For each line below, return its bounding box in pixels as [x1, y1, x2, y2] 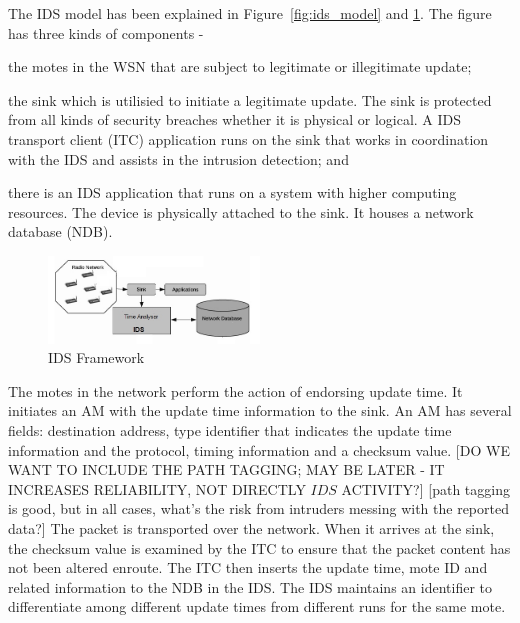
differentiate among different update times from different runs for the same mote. [8, 596, 506, 617]
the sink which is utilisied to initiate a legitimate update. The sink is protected [8, 89, 492, 110]
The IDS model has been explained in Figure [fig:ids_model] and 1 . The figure [8, 3, 492, 23]
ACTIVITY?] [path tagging [341, 478, 510, 499]
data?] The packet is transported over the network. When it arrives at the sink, [8, 517, 495, 538]
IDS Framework [48, 347, 145, 368]
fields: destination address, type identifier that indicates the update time [8, 420, 452, 440]
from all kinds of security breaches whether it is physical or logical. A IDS [8, 109, 462, 130]
